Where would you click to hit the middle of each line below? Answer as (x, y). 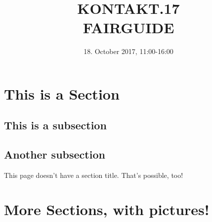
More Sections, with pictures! (107, 209)
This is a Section (62, 93)
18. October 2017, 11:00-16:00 (128, 51)
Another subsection (55, 154)
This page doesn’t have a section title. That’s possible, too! (94, 175)
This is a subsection (55, 125)
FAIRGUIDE (128, 28)
